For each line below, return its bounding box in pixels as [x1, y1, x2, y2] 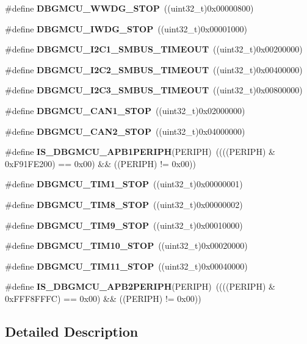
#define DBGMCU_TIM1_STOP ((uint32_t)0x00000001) [5, 177, 243, 190]
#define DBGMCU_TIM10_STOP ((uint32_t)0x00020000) [5, 239, 248, 252]
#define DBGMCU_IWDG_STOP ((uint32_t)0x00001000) [5, 22, 247, 35]
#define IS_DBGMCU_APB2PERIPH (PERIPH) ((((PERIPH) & [5, 280, 275, 293]
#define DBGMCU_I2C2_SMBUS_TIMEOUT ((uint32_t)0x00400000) [5, 63, 303, 76]
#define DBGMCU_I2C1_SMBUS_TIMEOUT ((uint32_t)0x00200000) [5, 43, 303, 56]
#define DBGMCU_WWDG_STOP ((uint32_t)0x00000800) [5, 2, 254, 14]
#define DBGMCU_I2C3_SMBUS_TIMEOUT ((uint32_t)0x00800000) [5, 84, 303, 96]
